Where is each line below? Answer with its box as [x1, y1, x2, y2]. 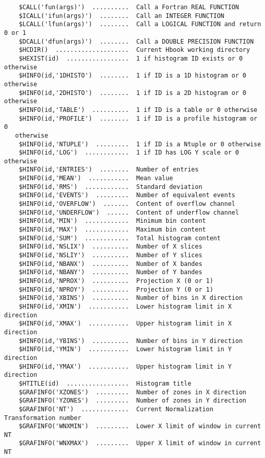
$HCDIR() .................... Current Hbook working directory [18, 46, 250, 54]
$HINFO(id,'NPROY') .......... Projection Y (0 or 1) [18, 285, 214, 293]
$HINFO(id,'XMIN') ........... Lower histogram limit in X [18, 302, 232, 310]
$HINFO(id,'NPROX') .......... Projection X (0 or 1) [18, 277, 214, 284]
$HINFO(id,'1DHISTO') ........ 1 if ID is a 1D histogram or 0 [18, 72, 247, 80]
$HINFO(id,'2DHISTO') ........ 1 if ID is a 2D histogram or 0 [18, 89, 247, 97]
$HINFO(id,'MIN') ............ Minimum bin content [18, 217, 206, 225]
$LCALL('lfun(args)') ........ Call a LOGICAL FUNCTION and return [18, 21, 261, 28]
